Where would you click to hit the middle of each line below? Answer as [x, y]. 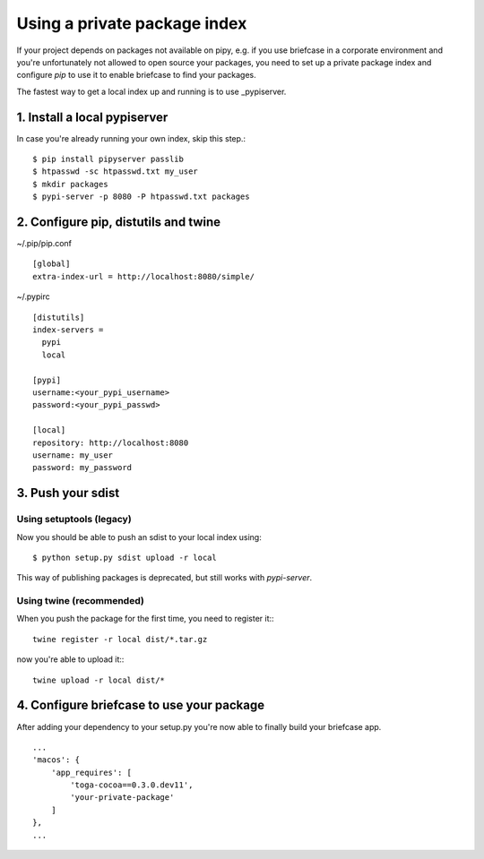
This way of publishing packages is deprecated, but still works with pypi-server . [164, 578]
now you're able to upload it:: [70, 659]
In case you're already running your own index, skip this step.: [131, 138]
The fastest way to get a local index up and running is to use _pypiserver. [151, 91]
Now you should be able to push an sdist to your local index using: [139, 537]
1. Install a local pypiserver [92, 117]
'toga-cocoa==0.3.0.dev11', [132, 785]
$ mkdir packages [70, 184]
